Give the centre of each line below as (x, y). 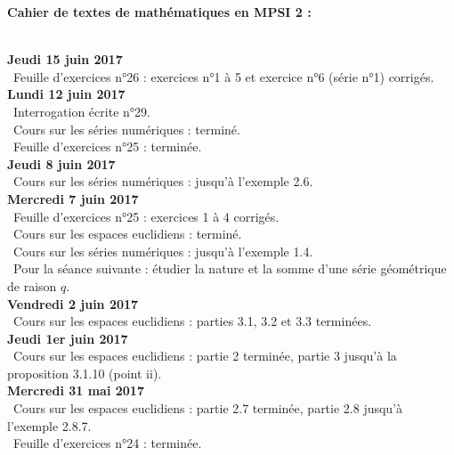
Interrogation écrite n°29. (81, 111)
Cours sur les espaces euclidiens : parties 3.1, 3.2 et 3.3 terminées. (192, 321)
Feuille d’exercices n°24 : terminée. (107, 443)
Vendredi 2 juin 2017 (73, 303)
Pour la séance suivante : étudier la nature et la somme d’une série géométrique (230, 268)
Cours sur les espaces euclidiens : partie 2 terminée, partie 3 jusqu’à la (205, 356)
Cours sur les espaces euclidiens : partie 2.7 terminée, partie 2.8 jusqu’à (208, 408)
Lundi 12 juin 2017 (66, 94)
